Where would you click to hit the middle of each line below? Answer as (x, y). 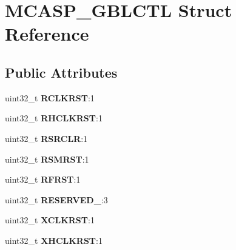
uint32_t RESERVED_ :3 (56, 199)
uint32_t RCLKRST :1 (50, 97)
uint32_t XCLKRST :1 (50, 220)
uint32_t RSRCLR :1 (46, 138)
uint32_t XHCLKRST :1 (54, 240)
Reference (47, 34)
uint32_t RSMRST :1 (47, 159)
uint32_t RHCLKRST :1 (54, 118)
